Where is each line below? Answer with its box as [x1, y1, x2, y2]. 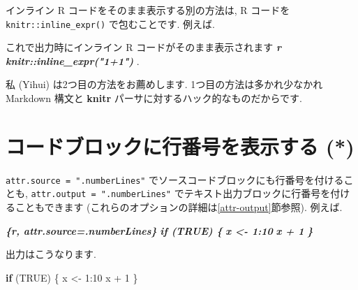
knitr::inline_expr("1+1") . [6, 53, 140, 68]
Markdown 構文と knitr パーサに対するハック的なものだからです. [6, 91, 302, 106]
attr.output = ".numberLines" [31, 189, 172, 200]
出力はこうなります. [6, 247, 96, 261]
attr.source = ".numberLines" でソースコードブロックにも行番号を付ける [6, 172, 344, 187]
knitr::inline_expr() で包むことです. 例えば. [6, 16, 215, 31]
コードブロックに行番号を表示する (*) [6, 131, 355, 160]
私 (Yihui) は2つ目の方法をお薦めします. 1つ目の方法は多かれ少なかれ [6, 77, 323, 92]
